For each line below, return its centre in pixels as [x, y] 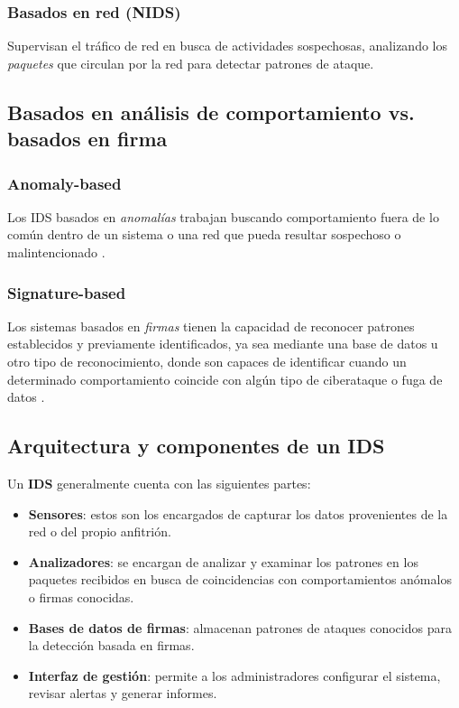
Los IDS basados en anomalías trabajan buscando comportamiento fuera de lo [223, 216]
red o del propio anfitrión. [100, 531]
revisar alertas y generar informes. [123, 693]
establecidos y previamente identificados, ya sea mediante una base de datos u [223, 344]
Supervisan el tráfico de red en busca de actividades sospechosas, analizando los [227, 46]
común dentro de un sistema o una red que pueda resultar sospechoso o [204, 234]
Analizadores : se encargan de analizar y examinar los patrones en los [223, 561]
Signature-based [67, 292]
